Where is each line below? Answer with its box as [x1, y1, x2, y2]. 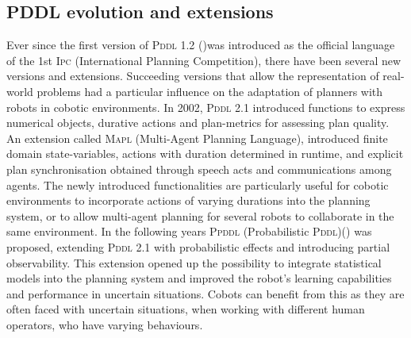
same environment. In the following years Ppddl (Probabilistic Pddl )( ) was [6, 223, 372, 240]
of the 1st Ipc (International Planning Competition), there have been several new [6, 52, 401, 68]
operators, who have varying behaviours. [6, 316, 203, 332]
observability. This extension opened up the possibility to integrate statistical [6, 254, 382, 271]
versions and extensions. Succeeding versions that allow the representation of [6, 67, 379, 84]
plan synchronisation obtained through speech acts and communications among [6, 160, 392, 177]
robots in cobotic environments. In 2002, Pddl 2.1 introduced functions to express [6, 98, 405, 115]
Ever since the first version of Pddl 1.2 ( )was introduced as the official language [6, 36, 395, 53]
